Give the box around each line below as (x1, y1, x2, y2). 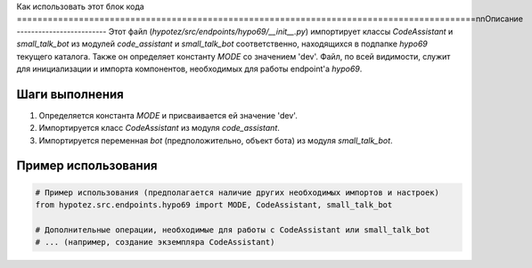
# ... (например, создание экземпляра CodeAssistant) (35, 237, 275, 248)
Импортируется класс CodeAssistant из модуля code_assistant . (38, 123, 281, 134)
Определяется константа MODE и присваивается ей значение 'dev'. (38, 110, 298, 120)
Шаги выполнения (16, 86, 124, 102)
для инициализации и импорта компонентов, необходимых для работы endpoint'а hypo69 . (16, 63, 363, 74)
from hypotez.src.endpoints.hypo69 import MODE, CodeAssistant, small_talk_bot (35, 200, 393, 210)
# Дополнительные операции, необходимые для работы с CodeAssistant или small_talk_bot (35, 224, 430, 235)
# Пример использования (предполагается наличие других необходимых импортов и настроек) (35, 187, 440, 198)
